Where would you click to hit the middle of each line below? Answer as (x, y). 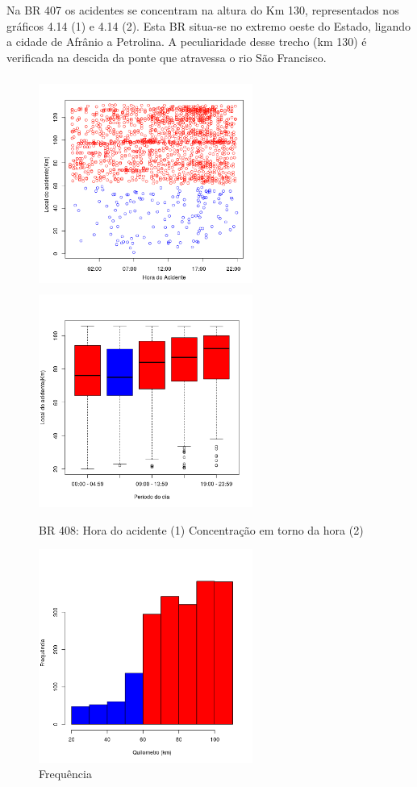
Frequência (65, 774)
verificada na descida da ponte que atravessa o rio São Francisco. (167, 57)
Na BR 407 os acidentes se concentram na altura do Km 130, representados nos (203, 10)
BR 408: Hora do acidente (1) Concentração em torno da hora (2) (201, 529)
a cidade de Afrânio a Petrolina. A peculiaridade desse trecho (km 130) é (187, 42)
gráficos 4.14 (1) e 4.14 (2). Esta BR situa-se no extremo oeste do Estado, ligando (208, 25)
